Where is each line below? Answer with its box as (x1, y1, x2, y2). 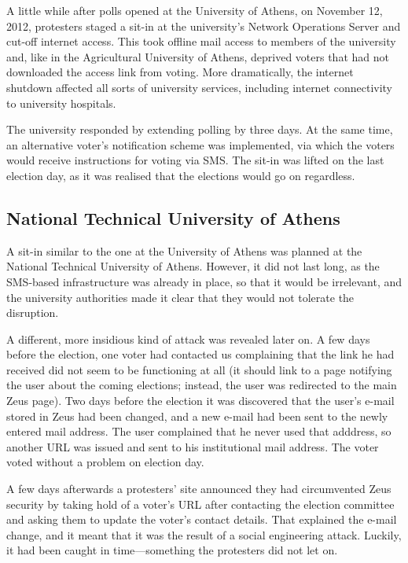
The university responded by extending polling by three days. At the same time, (6, 121, 393, 138)
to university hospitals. (6, 94, 116, 111)
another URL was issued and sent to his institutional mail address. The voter (6, 438, 379, 454)
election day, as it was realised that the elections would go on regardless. (6, 167, 355, 183)
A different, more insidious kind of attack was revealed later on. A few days (6, 330, 370, 347)
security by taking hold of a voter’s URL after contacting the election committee (6, 495, 395, 512)
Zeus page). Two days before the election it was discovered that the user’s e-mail (6, 392, 395, 409)
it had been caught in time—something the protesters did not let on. (6, 542, 338, 558)
